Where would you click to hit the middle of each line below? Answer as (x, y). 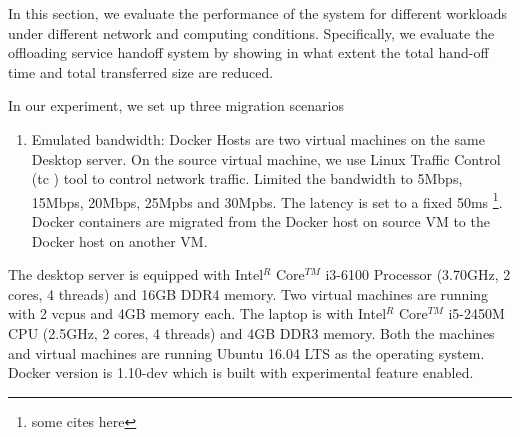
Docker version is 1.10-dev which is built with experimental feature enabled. (241, 372)
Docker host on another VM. (119, 240)
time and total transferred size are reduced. (141, 71)
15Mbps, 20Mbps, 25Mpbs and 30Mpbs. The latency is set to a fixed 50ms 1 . (267, 200)
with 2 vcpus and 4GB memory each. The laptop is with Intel (197, 313)
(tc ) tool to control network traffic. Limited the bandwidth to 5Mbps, (247, 178)
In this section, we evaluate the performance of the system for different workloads (258, 13)
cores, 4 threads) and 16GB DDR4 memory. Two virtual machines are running (248, 293)
